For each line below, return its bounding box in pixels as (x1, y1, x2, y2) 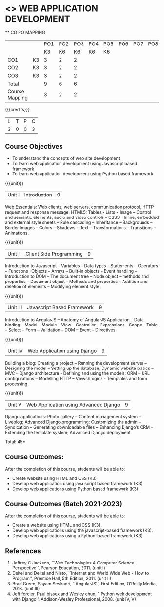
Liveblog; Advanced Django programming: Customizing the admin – (5, 419, 141, 425)
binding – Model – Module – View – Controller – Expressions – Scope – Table (5, 322, 158, 327)
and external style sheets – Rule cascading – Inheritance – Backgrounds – (5, 219, 153, 225)
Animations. (5, 230, 29, 236)
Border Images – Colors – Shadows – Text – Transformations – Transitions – (5, 224, 156, 230)
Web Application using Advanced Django (26, 401, 121, 408)
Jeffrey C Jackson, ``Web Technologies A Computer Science (12, 560, 135, 566)
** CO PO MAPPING (5, 29, 45, 35)
